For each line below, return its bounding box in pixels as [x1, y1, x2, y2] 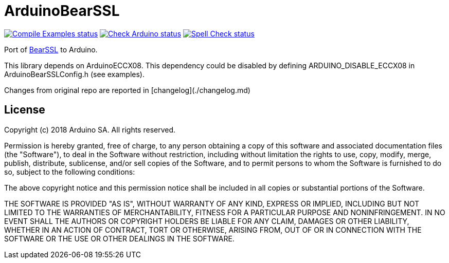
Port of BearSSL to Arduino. [4, 45, 98, 54]
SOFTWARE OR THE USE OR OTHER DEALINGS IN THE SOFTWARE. [4, 234, 235, 243]
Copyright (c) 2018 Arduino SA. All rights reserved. [4, 125, 176, 134]
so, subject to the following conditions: [4, 167, 135, 176]
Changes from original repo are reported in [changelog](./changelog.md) [4, 85, 250, 95]
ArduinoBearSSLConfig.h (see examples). [4, 69, 145, 79]
